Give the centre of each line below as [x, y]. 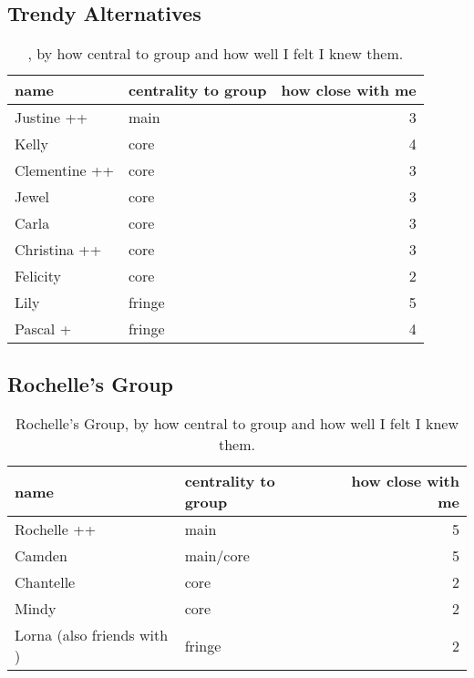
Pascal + [43, 329]
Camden [41, 556]
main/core [217, 556]
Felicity [38, 276]
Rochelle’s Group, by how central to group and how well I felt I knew [237, 424]
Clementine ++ [64, 170]
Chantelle [45, 582]
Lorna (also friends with [92, 635]
